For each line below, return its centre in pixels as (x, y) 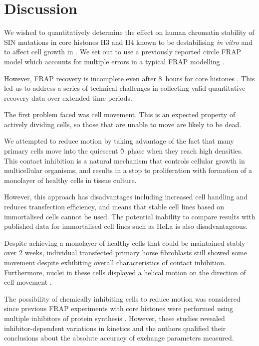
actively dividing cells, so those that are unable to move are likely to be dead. (123, 124)
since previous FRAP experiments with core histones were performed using (119, 308)
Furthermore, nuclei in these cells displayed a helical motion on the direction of (125, 272)
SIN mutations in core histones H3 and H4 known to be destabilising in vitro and (129, 42)
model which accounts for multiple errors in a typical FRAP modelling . (114, 61)
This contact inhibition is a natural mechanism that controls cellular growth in (125, 160)
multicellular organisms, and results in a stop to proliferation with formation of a (128, 170)
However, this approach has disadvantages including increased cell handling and (126, 197)
